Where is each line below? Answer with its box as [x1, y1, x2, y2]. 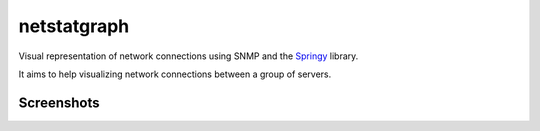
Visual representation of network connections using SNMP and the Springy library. [18, 50, 359, 62]
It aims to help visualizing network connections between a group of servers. [18, 68, 332, 80]
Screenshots [18, 94, 100, 111]
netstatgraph [18, 15, 130, 37]
